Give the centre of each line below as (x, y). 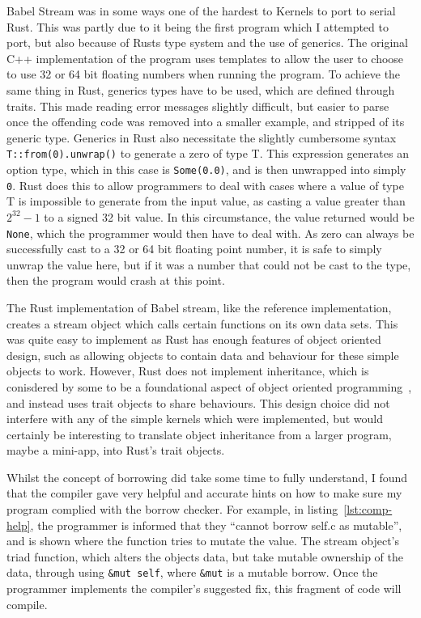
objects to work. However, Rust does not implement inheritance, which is (188, 371)
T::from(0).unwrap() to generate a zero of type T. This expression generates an (208, 153)
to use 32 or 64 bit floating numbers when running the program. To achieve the (204, 74)
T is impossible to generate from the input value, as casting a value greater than (206, 201)
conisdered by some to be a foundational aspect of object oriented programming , (209, 386)
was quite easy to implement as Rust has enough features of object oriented (194, 339)
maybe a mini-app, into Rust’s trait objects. (116, 450)
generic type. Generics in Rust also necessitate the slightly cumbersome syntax (202, 137)
